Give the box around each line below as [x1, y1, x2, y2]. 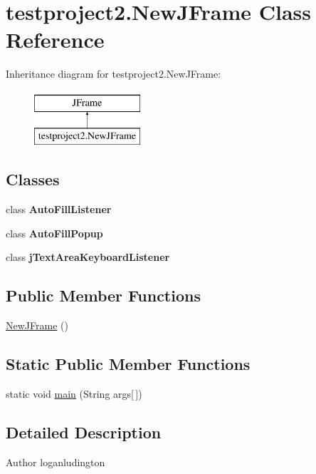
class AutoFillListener [6, 202, 112, 217]
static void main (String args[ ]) [6, 386, 142, 401]
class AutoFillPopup [6, 225, 103, 240]
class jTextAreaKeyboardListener [6, 249, 170, 264]
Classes [6, 168, 60, 190]
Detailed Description [6, 421, 162, 443]
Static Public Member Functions [6, 353, 251, 375]
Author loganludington [6, 454, 105, 469]
